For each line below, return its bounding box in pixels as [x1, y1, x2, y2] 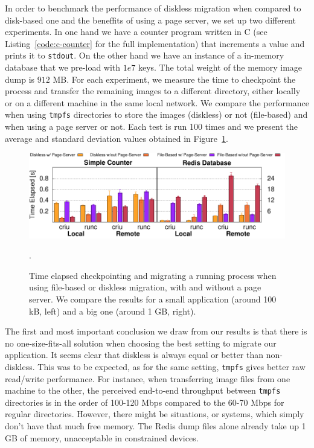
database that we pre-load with [5, 61, 121, 74]
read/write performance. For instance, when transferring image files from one [5, 372, 290, 385]
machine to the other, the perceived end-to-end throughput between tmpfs [5, 384, 281, 397]
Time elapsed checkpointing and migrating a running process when [29, 269, 277, 281]
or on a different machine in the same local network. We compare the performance [5, 96, 309, 109]
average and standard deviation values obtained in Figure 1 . [5, 132, 228, 144]
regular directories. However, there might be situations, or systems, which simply [5, 408, 304, 420]
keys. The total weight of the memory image [138, 61, 303, 74]
